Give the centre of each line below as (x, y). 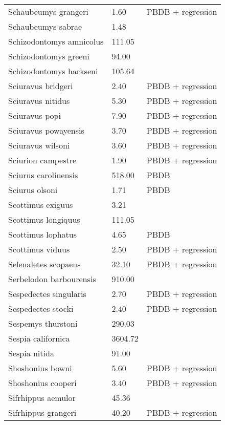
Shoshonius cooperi (42, 383)
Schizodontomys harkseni (53, 71)
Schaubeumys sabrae (45, 26)
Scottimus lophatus (42, 234)
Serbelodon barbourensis (52, 279)
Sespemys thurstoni (43, 323)
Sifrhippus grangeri (42, 412)
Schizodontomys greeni (49, 56)
